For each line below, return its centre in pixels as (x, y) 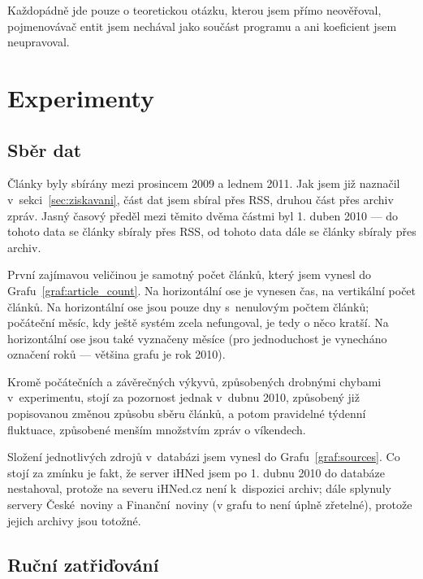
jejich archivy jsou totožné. (74, 520)
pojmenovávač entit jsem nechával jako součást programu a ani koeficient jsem (202, 26)
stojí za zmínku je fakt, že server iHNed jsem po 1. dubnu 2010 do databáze (196, 472)
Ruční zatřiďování (83, 564)
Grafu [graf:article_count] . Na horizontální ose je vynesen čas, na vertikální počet (212, 290)
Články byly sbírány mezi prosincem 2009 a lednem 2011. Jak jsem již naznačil (204, 183)
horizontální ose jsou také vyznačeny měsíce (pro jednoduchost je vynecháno (197, 338)
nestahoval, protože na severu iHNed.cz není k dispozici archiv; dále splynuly (199, 488)
